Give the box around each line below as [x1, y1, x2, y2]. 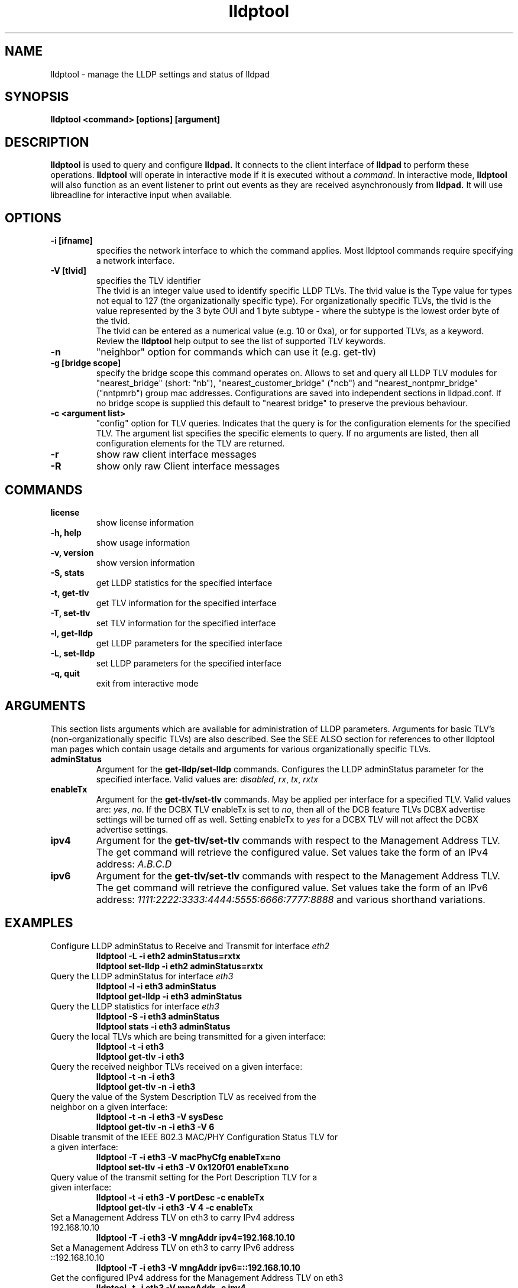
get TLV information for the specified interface [96, 597, 277, 608]
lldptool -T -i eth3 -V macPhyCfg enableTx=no [96, 1151, 281, 1162]
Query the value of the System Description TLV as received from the [50, 1091, 316, 1102]
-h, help [50, 527, 82, 538]
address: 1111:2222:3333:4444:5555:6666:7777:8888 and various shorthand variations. [96, 893, 485, 905]
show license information [96, 517, 194, 528]
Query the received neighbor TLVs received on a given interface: [50, 1061, 303, 1072]
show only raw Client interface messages [96, 460, 280, 473]
